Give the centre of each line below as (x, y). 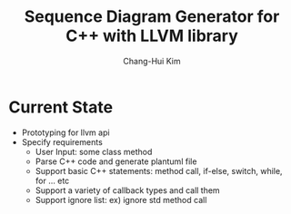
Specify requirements (62, 141)
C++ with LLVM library (152, 36)
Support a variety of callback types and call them (127, 190)
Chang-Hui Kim (152, 61)
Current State (61, 107)
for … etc (52, 180)
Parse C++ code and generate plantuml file (116, 161)
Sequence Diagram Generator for (152, 17)
